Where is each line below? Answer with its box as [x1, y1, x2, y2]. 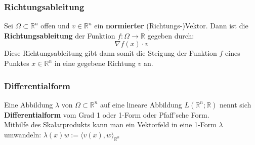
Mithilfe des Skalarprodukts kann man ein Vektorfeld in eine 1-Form [4, 119, 217, 130]
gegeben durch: [147, 30, 194, 41]
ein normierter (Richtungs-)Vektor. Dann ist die [94, 20, 248, 31]
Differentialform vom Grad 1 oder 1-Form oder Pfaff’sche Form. [4, 109, 209, 120]
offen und [40, 20, 70, 31]
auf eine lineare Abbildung [100, 99, 182, 110]
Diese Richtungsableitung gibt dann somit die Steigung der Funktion [4, 48, 217, 58]
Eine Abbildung [4, 99, 53, 110]
